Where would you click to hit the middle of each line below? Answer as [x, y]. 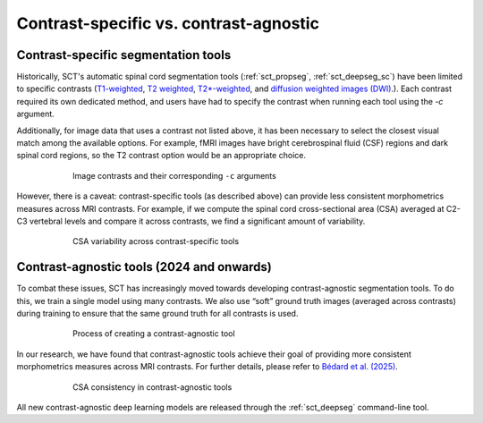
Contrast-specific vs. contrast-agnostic [168, 23]
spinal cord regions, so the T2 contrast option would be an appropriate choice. [161, 156]
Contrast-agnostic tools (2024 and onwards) [144, 267]
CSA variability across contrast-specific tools [156, 241]
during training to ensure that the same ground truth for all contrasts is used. [157, 314]
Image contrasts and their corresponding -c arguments [174, 175]
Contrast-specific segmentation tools [124, 55]
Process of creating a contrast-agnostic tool [154, 334]
